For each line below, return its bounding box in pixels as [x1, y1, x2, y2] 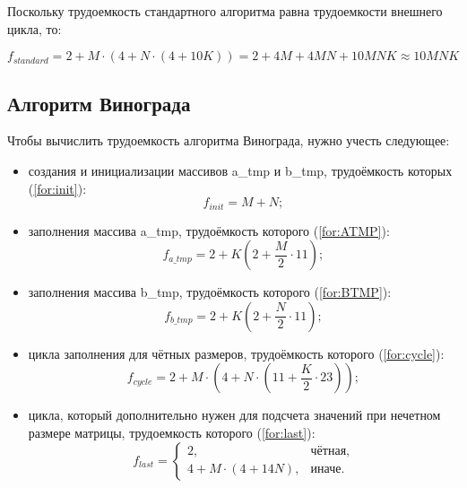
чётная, [310, 445, 350, 458]
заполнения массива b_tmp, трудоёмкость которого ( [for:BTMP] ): [28, 283, 392, 301]
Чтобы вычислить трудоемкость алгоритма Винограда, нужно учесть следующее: [7, 131, 450, 150]
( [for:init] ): [28, 179, 87, 197]
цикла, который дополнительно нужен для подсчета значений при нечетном [28, 405, 441, 424]
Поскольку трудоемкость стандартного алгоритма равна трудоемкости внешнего [7, 2, 443, 20]
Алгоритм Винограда [7, 89, 191, 117]
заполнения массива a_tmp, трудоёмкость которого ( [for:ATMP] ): [28, 221, 390, 240]
